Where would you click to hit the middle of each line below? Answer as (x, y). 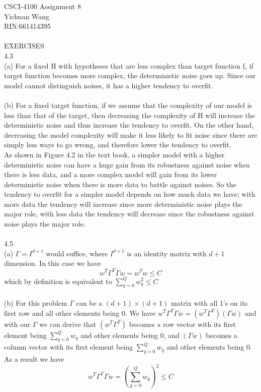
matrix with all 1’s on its (209, 302)
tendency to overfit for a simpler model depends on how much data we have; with (130, 194)
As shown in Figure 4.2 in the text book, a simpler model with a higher (114, 154)
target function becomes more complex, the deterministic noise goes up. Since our (130, 75)
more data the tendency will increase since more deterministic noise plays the (123, 204)
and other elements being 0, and (130, 335)
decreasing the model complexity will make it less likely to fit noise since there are (131, 134)
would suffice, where (77, 253)
